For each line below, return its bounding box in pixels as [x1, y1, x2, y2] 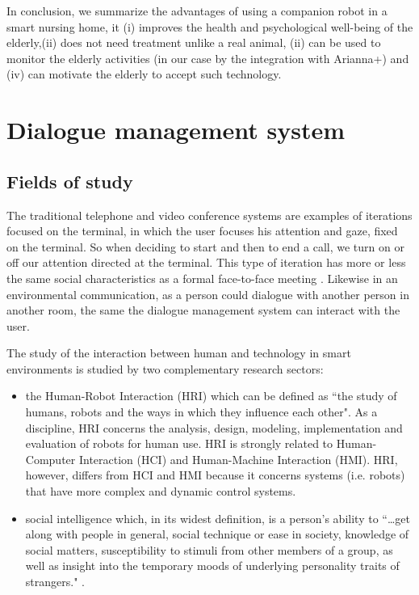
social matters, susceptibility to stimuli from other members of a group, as [25, 541, 393, 558]
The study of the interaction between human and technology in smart [6, 344, 351, 361]
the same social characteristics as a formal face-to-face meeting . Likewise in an [6, 269, 398, 286]
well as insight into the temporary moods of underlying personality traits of [25, 557, 400, 574]
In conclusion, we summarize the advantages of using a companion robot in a [6, 2, 388, 19]
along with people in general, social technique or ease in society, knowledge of [25, 525, 409, 542]
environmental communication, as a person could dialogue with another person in [6, 285, 409, 302]
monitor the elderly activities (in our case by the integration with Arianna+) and [6, 49, 409, 66]
